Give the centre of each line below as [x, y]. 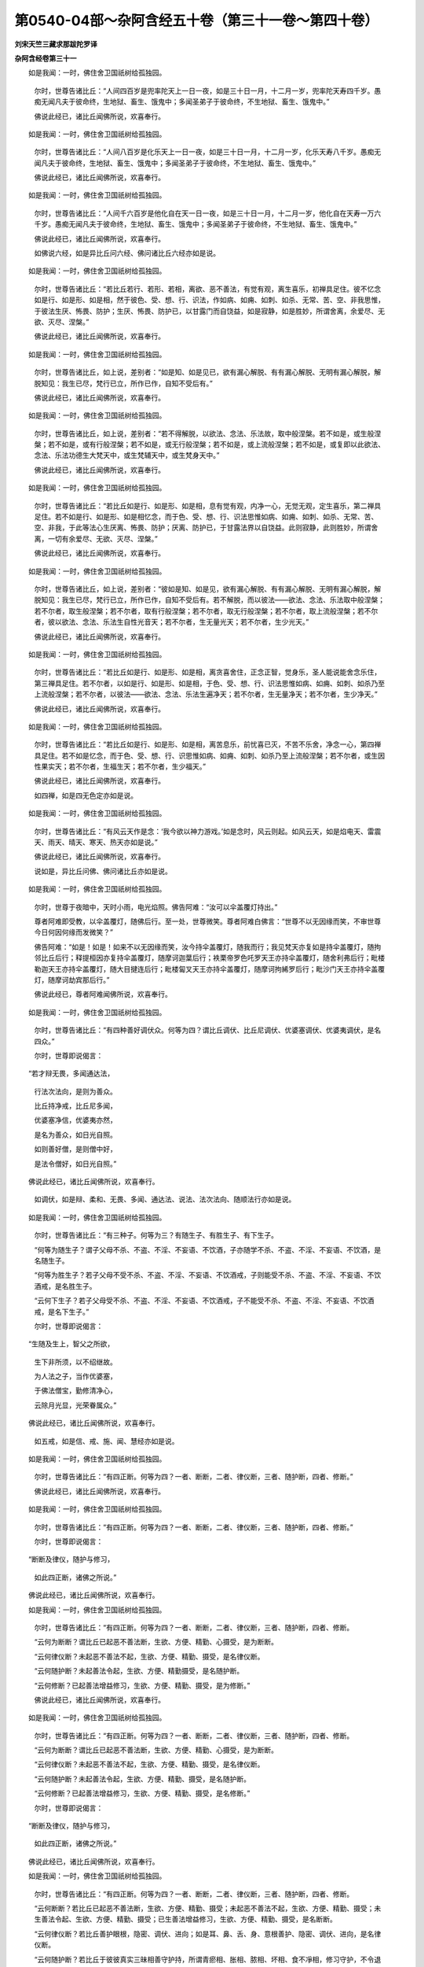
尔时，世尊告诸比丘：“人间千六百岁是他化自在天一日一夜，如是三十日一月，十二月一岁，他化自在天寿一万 [204, 213]
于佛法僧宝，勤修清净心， [75, 1391]
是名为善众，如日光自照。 [75, 1135]
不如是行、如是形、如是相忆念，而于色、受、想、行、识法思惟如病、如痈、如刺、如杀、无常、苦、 [220, 517]
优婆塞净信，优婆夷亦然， [75, 1120]
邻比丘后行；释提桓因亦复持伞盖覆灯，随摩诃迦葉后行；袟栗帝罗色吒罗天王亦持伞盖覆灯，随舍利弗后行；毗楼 [209, 958]
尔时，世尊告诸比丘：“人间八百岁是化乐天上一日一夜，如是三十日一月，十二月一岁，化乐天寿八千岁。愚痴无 [208, 152]
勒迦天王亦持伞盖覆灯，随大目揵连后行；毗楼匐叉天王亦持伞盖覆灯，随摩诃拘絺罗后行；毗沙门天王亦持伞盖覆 [209, 969]
